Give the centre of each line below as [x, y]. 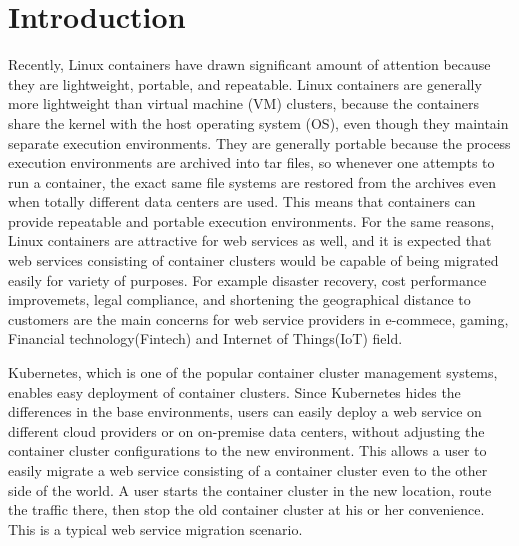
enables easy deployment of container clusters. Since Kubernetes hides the [234, 391]
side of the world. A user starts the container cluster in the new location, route [250, 489]
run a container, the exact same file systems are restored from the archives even [252, 181]
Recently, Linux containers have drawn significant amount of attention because [249, 64]
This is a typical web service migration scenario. [155, 528]
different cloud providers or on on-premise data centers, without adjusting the [246, 430]
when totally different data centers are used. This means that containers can [242, 201]
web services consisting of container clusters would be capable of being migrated [253, 260]
